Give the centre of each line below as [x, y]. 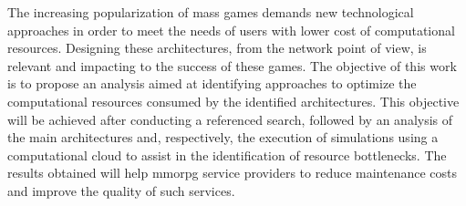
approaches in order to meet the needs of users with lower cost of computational [231, 30]
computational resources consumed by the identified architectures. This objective [233, 101]
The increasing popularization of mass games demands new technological [211, 12]
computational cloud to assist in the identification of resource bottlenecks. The [227, 154]
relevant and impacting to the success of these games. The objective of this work [232, 65]
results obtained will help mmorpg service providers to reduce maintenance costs [233, 173]
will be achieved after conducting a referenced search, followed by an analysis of [230, 119]
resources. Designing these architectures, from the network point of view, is [217, 48]
